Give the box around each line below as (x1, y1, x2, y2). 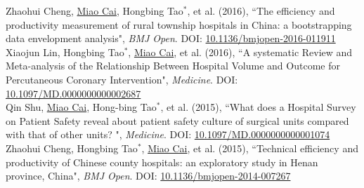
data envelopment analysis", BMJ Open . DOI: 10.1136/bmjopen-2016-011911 (6, 31, 336, 46)
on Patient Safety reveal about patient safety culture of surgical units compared (6, 113, 349, 128)
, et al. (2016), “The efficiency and (187, 4, 335, 18)
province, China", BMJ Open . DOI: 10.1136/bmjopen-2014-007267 (6, 168, 291, 183)
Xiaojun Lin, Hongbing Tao (6, 44, 124, 59)
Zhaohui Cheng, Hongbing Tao (6, 140, 138, 155)
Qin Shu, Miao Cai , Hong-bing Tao (6, 100, 157, 114)
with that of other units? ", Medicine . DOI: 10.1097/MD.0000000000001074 (6, 127, 330, 142)
